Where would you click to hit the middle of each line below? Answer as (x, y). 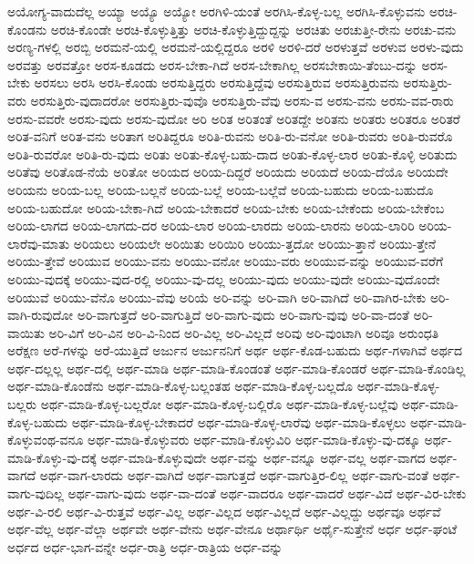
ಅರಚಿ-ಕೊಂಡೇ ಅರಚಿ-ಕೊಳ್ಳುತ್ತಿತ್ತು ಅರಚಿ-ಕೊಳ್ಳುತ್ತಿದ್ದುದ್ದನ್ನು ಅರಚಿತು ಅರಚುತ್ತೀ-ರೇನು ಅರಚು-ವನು (253, 29)
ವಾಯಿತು (26, 332)
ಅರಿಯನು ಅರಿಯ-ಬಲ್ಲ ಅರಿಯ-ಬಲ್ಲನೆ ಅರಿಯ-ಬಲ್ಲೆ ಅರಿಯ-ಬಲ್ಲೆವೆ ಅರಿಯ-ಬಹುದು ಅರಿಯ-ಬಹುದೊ (221, 189)
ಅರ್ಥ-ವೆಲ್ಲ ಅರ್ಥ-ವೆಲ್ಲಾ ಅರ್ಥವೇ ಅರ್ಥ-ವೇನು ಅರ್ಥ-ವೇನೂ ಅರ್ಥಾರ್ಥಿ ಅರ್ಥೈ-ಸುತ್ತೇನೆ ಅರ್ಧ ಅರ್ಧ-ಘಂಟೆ (232, 529)
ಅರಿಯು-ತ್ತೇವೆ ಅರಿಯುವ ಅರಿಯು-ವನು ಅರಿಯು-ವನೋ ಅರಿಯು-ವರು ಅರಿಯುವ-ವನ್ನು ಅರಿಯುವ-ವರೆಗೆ (226, 261)
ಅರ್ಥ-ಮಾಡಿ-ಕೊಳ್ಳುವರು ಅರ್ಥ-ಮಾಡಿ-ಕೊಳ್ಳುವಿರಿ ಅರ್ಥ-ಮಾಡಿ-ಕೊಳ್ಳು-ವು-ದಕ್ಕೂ (253, 440)
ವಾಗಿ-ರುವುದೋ (41, 315)
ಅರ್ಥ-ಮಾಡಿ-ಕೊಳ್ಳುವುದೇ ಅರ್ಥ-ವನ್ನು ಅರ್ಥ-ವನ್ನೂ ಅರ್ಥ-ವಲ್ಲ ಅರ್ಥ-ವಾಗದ (263, 457)
